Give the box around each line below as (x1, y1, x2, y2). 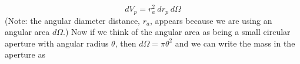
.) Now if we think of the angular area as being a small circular (63, 26, 291, 38)
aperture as (5, 48, 45, 61)
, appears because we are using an (149, 14, 272, 26)
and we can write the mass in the (175, 37, 295, 49)
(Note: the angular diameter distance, (5, 14, 140, 26)
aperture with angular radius (5, 37, 109, 49)
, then (115, 37, 136, 49)
